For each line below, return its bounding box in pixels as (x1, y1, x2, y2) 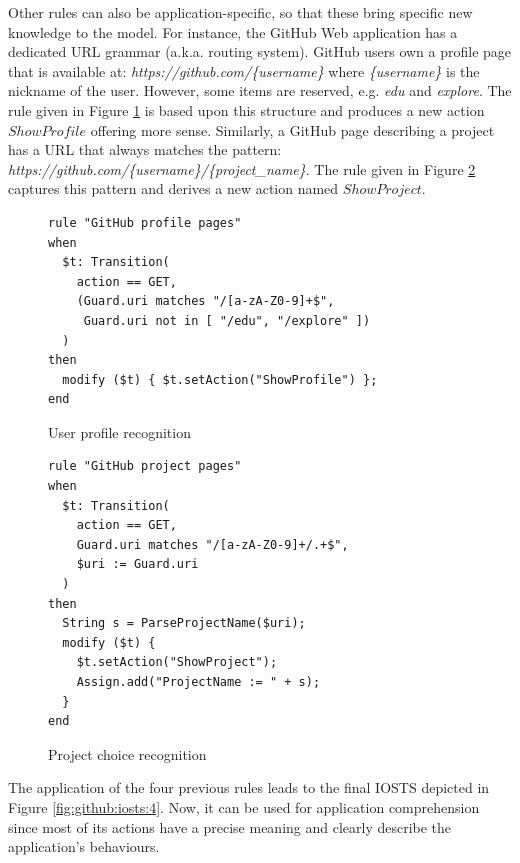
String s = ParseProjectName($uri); (62, 616, 306, 631)
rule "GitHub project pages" (48, 459, 242, 474)
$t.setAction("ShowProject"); (76, 655, 278, 670)
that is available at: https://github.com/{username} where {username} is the (8, 60, 480, 81)
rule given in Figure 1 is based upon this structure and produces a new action (8, 99, 485, 120)
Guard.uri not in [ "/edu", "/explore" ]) (83, 313, 371, 328)
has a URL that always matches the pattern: (8, 139, 282, 160)
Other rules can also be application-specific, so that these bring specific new (8, 2, 473, 22)
